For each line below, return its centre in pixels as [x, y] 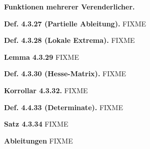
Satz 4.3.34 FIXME [36, 124]
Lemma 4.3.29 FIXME [41, 57]
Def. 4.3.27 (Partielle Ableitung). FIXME [75, 23]
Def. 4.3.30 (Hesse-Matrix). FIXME [65, 74]
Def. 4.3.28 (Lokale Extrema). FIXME [69, 40]
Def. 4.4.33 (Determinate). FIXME [63, 107]
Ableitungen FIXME [38, 140]
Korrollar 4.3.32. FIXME [46, 90]
